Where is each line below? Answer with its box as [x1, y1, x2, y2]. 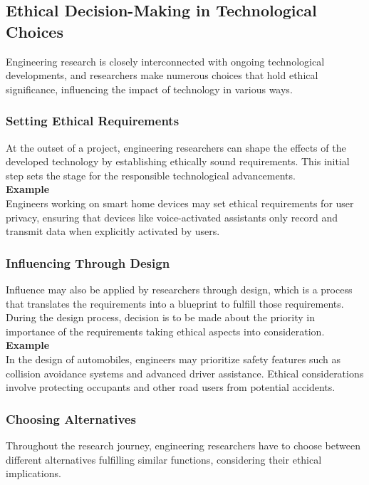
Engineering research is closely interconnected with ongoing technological [6, 53, 325, 68]
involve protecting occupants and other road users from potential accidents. [6, 380, 336, 395]
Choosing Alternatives [6, 410, 136, 427]
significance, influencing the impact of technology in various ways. [6, 81, 293, 96]
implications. [6, 466, 61, 481]
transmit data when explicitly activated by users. [6, 224, 220, 239]
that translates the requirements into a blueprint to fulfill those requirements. [6, 296, 344, 311]
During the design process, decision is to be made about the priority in [6, 310, 315, 325]
